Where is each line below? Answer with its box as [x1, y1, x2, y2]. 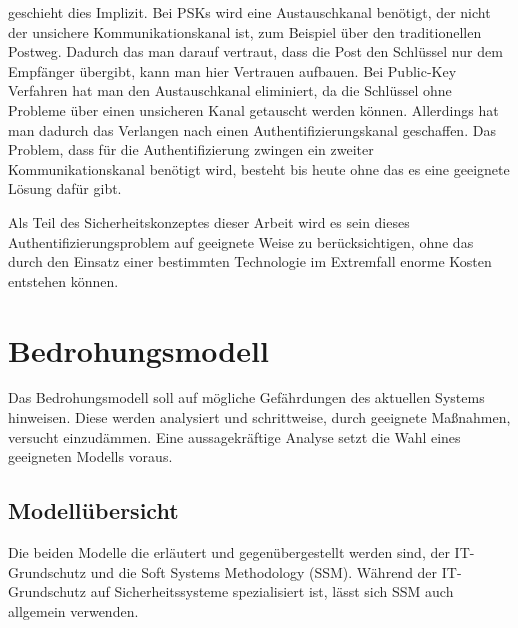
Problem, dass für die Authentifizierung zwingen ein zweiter [8, 139, 374, 160]
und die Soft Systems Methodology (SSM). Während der [90, 561, 438, 582]
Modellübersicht [8, 495, 179, 526]
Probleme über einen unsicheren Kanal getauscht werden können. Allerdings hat [8, 99, 499, 120]
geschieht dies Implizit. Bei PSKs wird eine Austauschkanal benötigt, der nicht [8, 2, 491, 22]
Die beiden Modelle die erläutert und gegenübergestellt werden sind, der [8, 542, 450, 563]
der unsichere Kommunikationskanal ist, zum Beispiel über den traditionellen [8, 21, 482, 42]
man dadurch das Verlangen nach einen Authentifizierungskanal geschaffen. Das [8, 119, 496, 140]
